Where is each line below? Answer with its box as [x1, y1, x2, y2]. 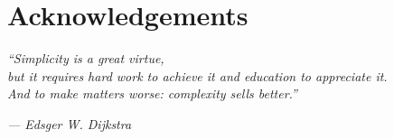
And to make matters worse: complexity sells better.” [7, 84, 297, 103]
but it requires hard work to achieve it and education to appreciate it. [7, 66, 388, 85]
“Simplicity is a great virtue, [7, 49, 164, 68]
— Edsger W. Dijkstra [7, 114, 132, 133]
